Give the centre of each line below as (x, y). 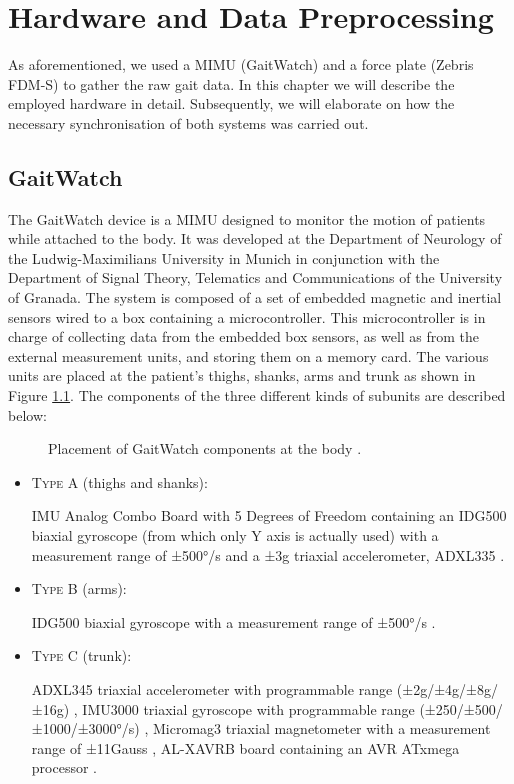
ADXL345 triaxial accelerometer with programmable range (212, 688)
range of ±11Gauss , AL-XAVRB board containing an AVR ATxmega (245, 747)
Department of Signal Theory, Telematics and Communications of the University (255, 277)
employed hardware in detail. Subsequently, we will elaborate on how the (231, 103)
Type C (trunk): (81, 655)
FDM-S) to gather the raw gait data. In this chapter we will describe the (231, 83)
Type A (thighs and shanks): (119, 481)
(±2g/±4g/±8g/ (447, 688)
